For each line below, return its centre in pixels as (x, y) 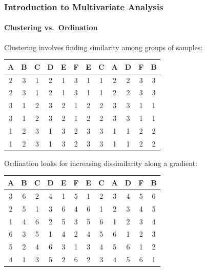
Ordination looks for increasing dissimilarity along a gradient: (101, 163)
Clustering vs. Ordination (51, 27)
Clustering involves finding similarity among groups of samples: (104, 47)
